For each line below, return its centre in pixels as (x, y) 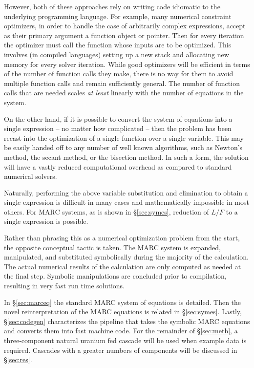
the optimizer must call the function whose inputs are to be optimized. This (118, 45)
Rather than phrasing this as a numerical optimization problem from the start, (122, 238)
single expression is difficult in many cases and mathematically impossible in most (127, 202)
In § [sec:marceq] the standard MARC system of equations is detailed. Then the (123, 302)
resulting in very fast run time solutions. (64, 286)
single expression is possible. (46, 221)
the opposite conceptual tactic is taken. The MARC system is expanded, (112, 247)
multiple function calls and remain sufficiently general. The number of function (122, 83)
